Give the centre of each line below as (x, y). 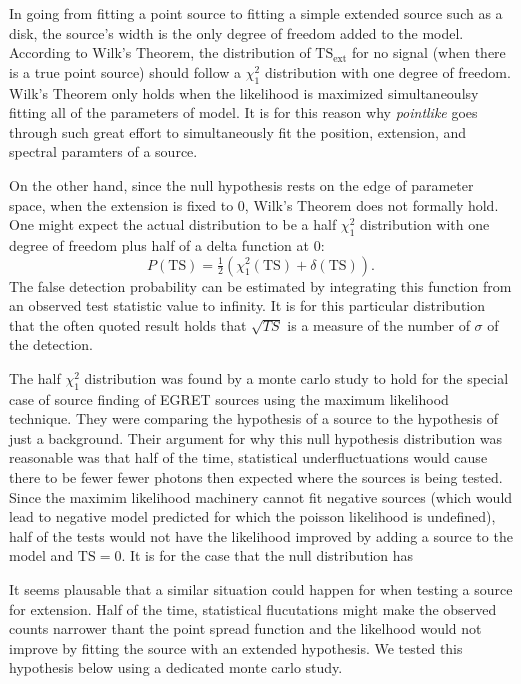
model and (41, 555)
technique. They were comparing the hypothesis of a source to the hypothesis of (253, 418)
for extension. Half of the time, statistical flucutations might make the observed (253, 608)
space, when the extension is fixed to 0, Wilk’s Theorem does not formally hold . (254, 204)
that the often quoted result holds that (128, 324)
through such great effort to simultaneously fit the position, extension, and (238, 131)
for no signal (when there (429, 52)
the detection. (51, 344)
